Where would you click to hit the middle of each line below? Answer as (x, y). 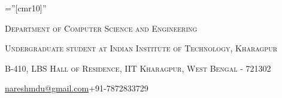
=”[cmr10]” (26, 8)
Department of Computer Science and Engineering (101, 28)
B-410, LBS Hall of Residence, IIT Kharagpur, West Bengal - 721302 (138, 68)
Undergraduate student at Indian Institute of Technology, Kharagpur (141, 48)
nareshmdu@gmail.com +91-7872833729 (77, 88)
